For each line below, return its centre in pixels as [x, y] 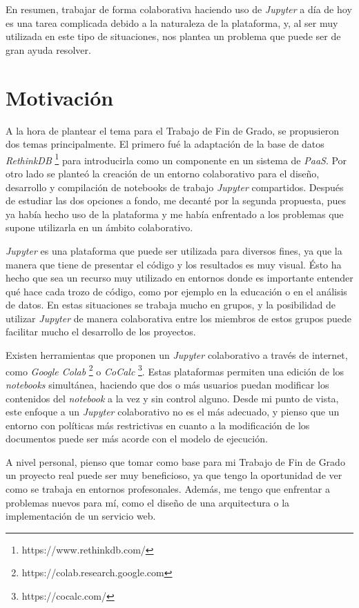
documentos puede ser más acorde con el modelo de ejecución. [137, 439]
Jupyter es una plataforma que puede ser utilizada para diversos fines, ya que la [174, 250]
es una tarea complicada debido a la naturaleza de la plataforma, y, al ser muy [172, 22]
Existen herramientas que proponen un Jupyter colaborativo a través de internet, [177, 355]
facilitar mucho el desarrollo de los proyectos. [101, 332]
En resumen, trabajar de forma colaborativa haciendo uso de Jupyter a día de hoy [179, 9]
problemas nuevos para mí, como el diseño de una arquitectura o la [148, 502]
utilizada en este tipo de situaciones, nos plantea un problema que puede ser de [173, 36]
